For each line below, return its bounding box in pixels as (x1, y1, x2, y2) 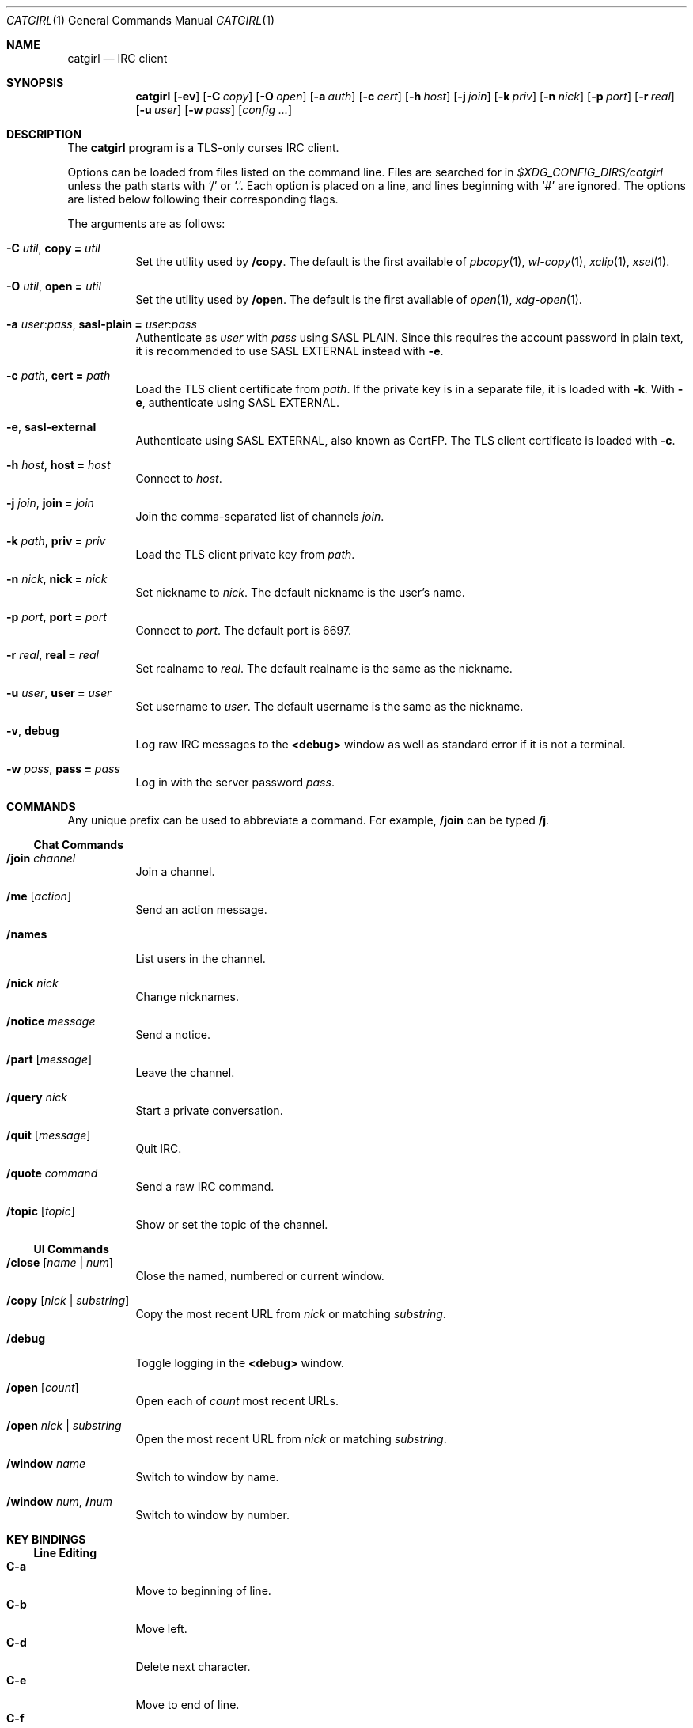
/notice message (6, 1014, 96, 1028)
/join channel (6, 851, 76, 865)
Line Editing (33, 1546, 97, 1559)
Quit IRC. (135, 1142, 182, 1155)
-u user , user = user (6, 686, 112, 699)
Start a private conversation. (135, 1104, 283, 1117)
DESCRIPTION (6, 127, 82, 141)
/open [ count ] (6, 1381, 79, 1394)
